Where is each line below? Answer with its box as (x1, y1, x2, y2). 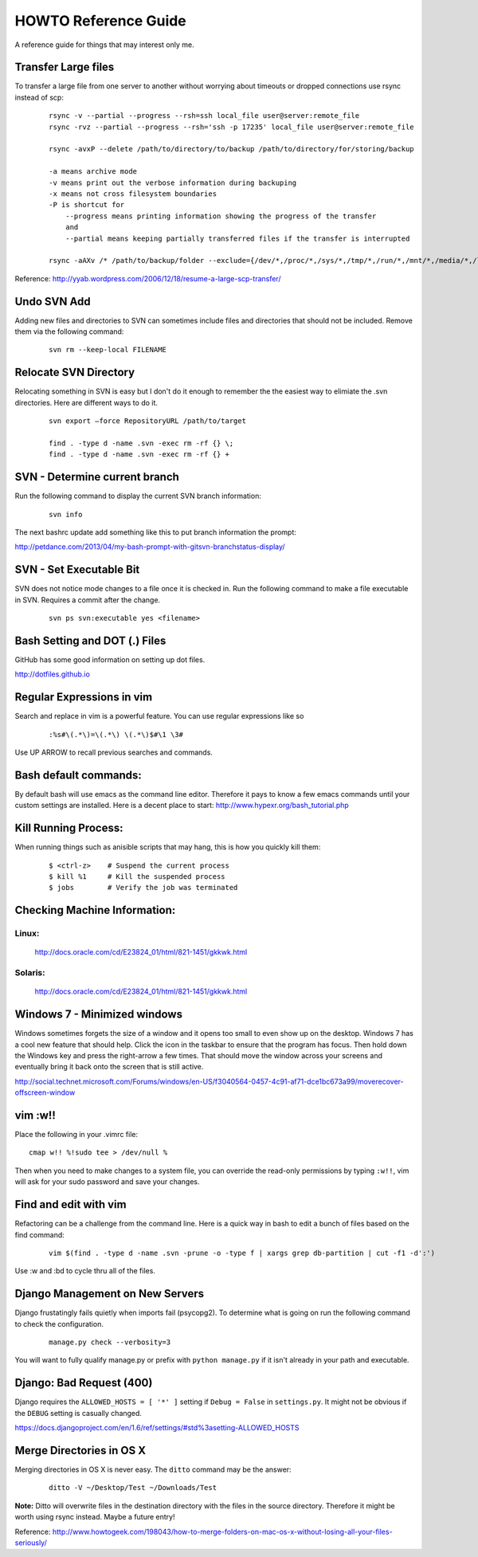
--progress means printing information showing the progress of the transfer (65, 211, 377, 221)
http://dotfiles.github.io (14, 669, 91, 679)
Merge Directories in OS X (14, 1443, 147, 1457)
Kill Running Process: (14, 822, 123, 835)
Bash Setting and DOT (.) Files (14, 633, 167, 647)
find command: (14, 1230, 65, 1239)
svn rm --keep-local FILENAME (49, 345, 167, 355)
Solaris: (14, 967, 45, 979)
